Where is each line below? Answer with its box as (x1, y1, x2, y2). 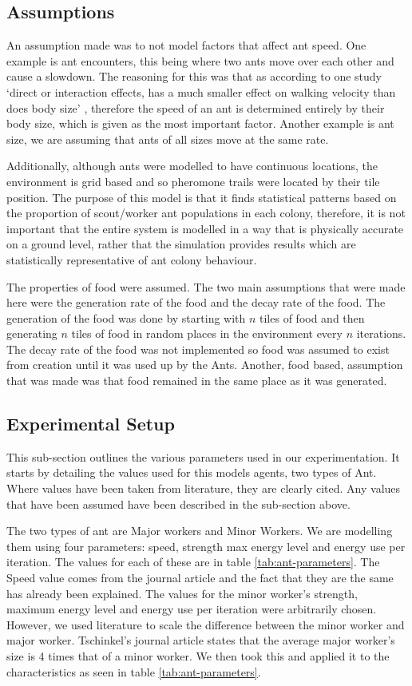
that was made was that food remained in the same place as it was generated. (6, 372, 387, 389)
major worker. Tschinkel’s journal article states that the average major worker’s (6, 632, 395, 648)
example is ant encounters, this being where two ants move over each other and (6, 52, 394, 69)
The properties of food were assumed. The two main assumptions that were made (6, 278, 406, 295)
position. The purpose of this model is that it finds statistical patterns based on (6, 188, 397, 205)
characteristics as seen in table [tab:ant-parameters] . (6, 663, 261, 680)
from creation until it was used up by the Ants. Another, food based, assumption (6, 356, 403, 373)
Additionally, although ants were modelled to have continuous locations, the (6, 157, 378, 174)
